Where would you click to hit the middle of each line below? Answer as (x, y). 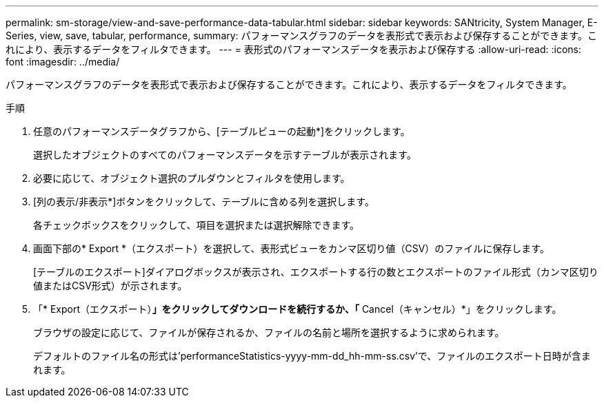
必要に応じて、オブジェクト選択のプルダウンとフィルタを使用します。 (192, 178)
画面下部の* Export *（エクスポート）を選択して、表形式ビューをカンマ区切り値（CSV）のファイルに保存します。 (291, 248)
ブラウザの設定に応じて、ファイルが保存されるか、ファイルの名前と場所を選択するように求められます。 (269, 332)
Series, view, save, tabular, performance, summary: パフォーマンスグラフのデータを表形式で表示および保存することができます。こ (301, 35)
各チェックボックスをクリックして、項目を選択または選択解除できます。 (197, 225)
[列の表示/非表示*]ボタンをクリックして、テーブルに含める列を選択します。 (204, 201)
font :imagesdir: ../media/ (63, 62)
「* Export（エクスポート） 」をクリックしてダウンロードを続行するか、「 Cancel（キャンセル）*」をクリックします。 (298, 309)
